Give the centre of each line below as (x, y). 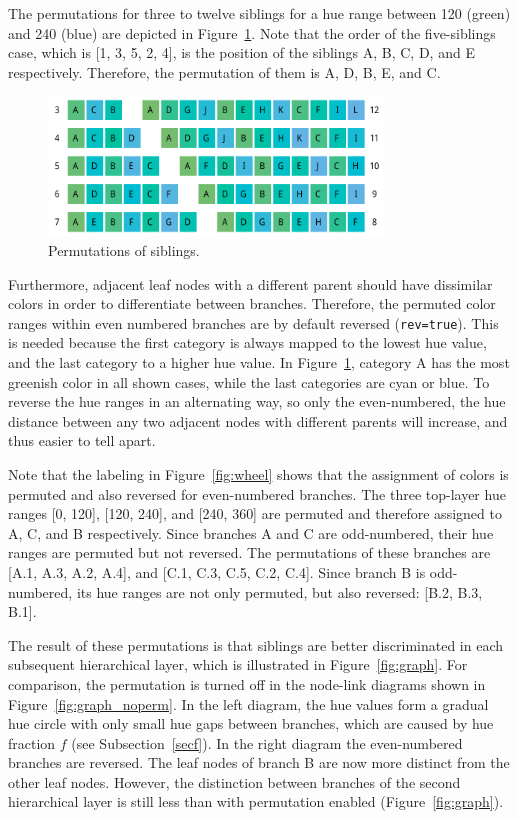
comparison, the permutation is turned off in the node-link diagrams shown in (247, 683)
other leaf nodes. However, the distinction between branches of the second (234, 781)
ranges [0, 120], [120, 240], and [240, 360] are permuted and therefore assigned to (255, 513)
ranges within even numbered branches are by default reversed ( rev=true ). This (253, 322)
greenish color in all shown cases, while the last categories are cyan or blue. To (249, 381)
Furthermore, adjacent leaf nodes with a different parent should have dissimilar (250, 283)
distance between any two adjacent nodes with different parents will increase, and (258, 420)
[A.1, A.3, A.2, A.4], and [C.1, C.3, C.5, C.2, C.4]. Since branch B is (217, 571)
